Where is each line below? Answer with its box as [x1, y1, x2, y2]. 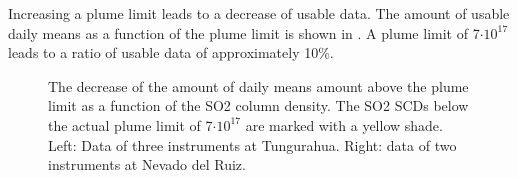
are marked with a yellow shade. [245, 114, 443, 135]
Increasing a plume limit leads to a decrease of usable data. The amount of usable [8, 3, 510, 23]
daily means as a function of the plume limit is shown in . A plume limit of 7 [8, 22, 480, 43]
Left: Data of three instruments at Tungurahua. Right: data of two [48, 134, 457, 155]
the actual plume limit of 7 [48, 114, 213, 135]
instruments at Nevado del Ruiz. [48, 154, 246, 175]
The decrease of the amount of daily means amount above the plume [48, 75, 469, 96]
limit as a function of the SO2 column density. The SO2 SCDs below [48, 95, 469, 116]
